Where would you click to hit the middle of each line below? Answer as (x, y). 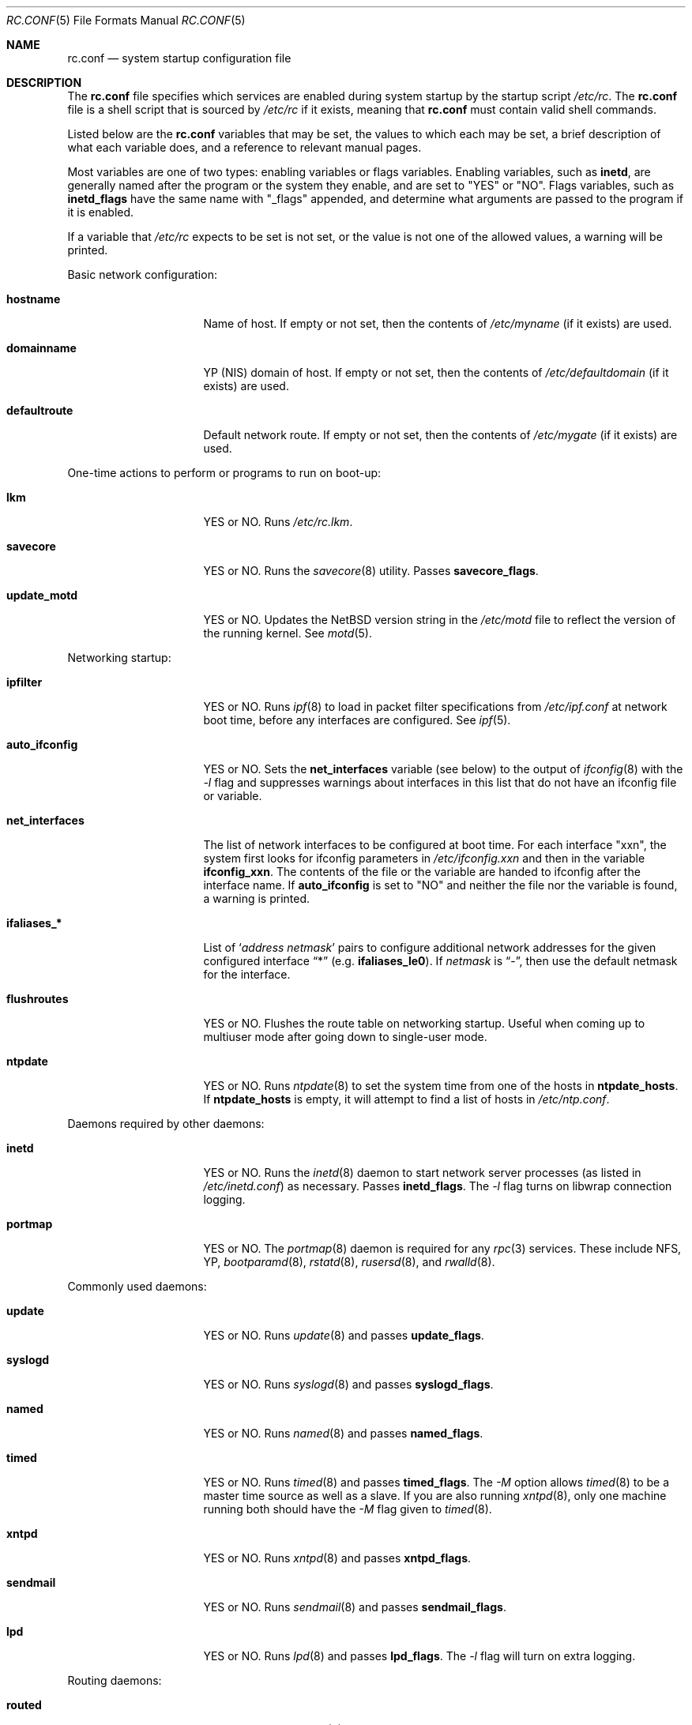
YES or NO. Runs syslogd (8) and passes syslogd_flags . (348, 1384)
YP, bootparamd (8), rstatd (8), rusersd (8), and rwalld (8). (349, 1262)
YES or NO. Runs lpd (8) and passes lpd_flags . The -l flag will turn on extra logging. (419, 1656)
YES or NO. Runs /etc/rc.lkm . (278, 522)
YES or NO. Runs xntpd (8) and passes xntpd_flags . (337, 1558)
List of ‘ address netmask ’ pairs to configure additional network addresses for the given (430, 947)
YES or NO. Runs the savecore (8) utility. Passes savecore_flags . (371, 571)
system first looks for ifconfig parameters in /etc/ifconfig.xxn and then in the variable (424, 858)
